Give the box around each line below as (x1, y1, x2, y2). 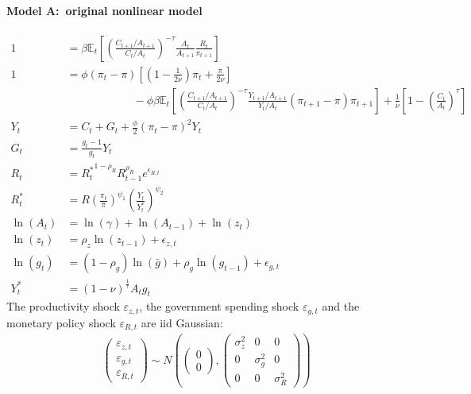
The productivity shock (6, 298, 120, 315)
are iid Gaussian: (141, 314, 223, 330)
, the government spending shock (139, 298, 299, 315)
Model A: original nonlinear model (6, 2, 203, 18)
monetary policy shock (6, 314, 116, 330)
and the (322, 298, 360, 315)
